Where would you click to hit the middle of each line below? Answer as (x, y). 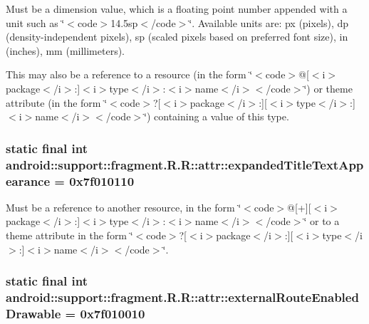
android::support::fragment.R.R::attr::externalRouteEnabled (182, 297)
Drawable (33, 313)
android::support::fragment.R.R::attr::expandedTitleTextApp (185, 164)
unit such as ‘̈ (35, 22)
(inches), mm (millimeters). (66, 50)
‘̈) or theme (328, 88)
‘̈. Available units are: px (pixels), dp (269, 22)
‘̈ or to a (322, 221)
